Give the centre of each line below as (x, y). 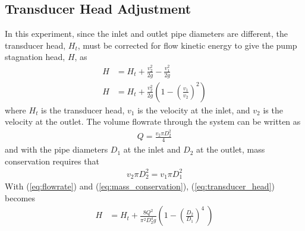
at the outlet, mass (231, 149)
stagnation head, (35, 57)
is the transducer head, (83, 110)
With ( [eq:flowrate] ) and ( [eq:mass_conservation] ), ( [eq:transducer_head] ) (140, 186)
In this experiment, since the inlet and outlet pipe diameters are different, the (146, 34)
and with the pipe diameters (56, 149)
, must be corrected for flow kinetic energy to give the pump (187, 45)
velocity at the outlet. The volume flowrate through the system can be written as (153, 121)
